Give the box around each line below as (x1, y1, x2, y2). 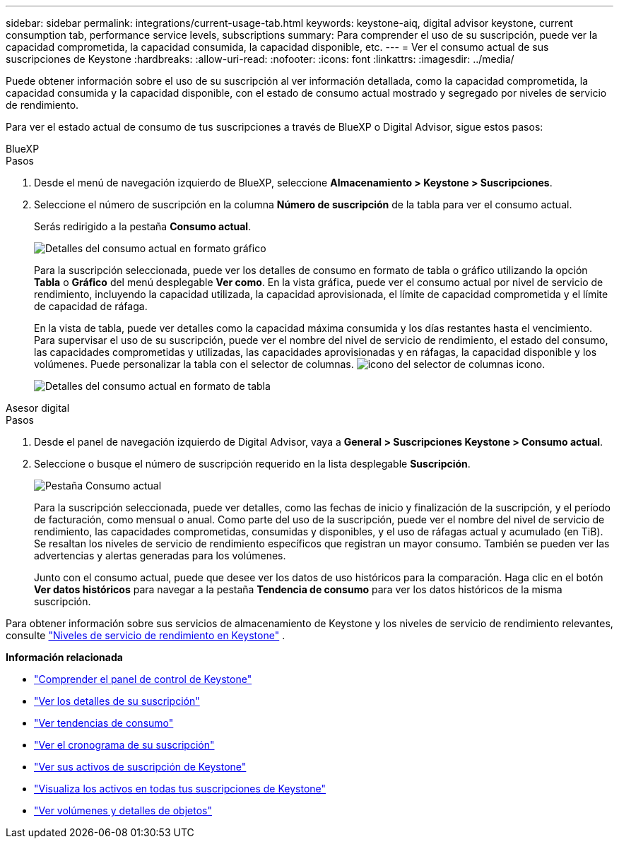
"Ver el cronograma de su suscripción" (34, 739, 215, 751)
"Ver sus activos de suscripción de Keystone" (34, 761, 247, 773)
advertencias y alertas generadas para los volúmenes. (34, 549, 286, 561)
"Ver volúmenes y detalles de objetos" (34, 804, 212, 816)
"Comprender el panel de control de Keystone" (34, 673, 252, 685)
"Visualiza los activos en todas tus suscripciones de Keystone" (34, 783, 326, 795)
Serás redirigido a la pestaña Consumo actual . (34, 220, 252, 232)
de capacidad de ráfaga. (34, 300, 148, 312)
